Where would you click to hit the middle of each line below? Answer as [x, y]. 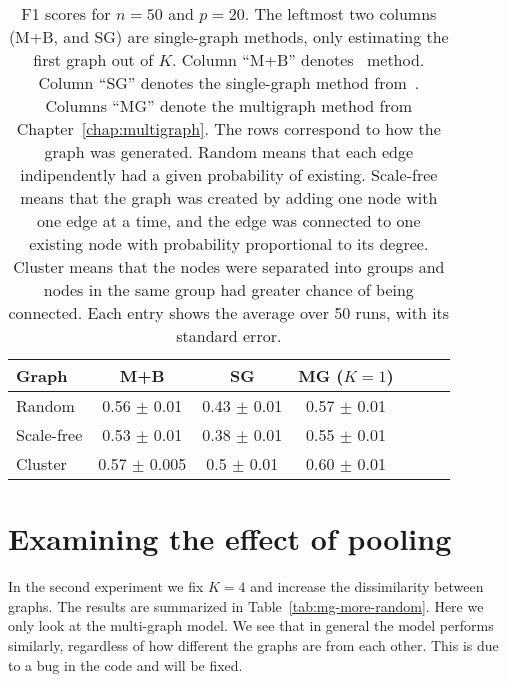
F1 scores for [66, 13]
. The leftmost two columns [340, 13]
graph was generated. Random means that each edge [229, 151]
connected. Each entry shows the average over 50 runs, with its [229, 312]
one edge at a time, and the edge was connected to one [229, 220]
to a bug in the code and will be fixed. [125, 664]
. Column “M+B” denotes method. [298, 59]
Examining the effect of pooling [230, 538]
